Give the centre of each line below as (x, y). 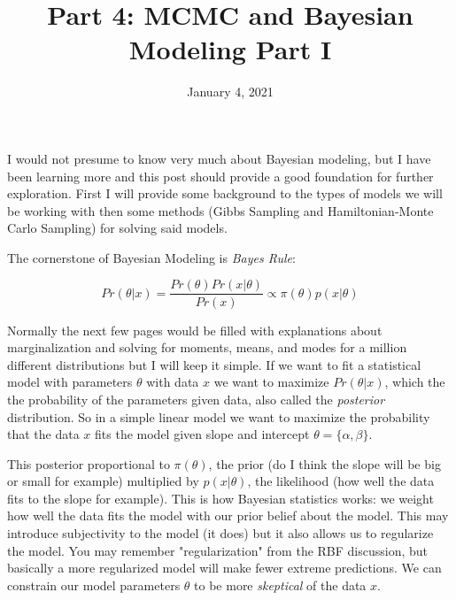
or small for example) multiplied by (103, 481)
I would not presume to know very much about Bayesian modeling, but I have (219, 158)
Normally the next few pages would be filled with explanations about (195, 330)
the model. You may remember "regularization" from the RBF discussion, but (218, 550)
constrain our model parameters (94, 585)
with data (173, 382)
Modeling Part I (230, 49)
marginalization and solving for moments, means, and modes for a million (207, 347)
